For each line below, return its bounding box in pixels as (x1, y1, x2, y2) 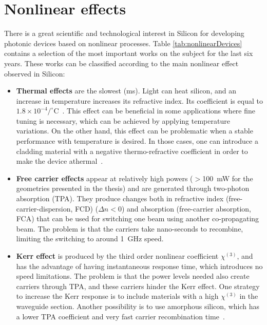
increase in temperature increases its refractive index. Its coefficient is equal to (16, 95, 263, 106)
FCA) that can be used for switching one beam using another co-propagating (16, 213, 259, 224)
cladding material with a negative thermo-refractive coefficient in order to (16, 145, 248, 156)
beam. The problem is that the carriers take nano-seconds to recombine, (16, 223, 243, 234)
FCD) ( (75, 203, 99, 214)
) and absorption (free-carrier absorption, (121, 203, 251, 214)
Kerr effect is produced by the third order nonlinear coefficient (16, 251, 219, 261)
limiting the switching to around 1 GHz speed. (16, 233, 164, 244)
